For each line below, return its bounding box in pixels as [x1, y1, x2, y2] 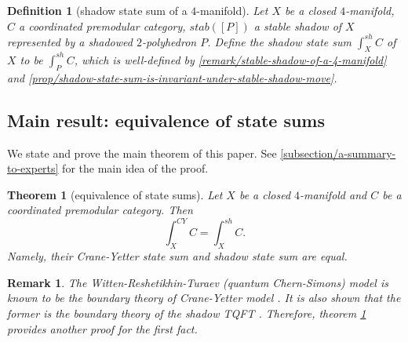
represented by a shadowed [7, 33, 133, 49]
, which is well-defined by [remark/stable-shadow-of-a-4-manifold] [74, 51, 387, 67]
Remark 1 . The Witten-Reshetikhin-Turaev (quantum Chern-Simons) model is [7, 274, 388, 290]
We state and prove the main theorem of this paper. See [7, 144, 277, 161]
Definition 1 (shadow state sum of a [7, 2, 188, 18]
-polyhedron [141, 33, 197, 49]
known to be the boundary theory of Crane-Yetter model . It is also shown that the [7, 289, 401, 306]
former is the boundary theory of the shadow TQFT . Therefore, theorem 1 [7, 305, 366, 322]
